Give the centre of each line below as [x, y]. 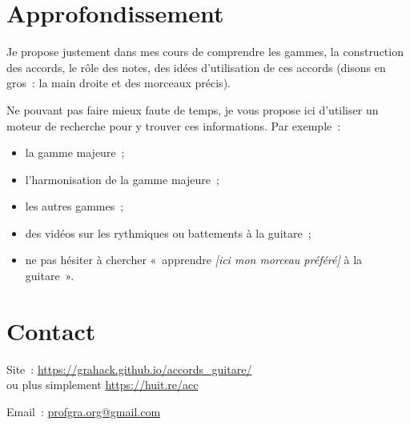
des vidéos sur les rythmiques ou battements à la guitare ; [168, 233]
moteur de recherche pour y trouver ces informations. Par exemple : [174, 125]
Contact [51, 330]
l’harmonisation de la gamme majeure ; [122, 179]
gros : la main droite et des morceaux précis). [119, 83]
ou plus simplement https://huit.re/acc [102, 385]
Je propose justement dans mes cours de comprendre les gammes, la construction [205, 52]
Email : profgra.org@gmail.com [84, 411]
